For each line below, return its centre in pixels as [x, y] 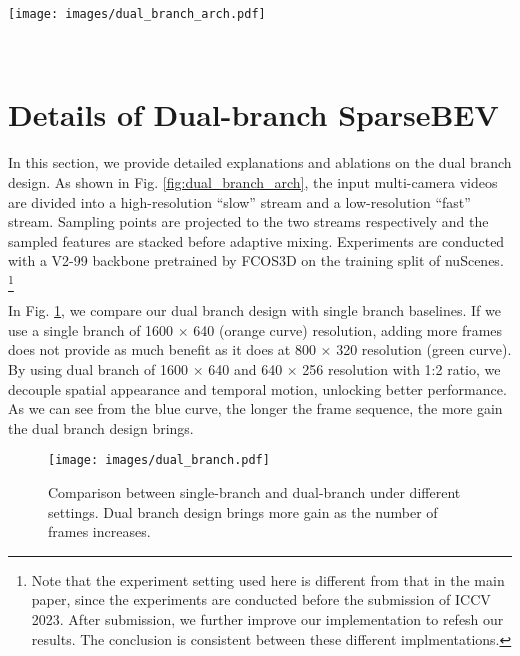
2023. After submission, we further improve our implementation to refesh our [267, 619]
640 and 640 [245, 369]
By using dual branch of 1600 [98, 369]
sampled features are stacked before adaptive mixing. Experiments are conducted [256, 240]
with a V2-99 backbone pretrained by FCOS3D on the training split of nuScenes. [256, 260]
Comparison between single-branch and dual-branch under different [254, 492]
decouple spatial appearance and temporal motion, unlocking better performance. [257, 388]
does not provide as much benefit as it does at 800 [162, 349]
